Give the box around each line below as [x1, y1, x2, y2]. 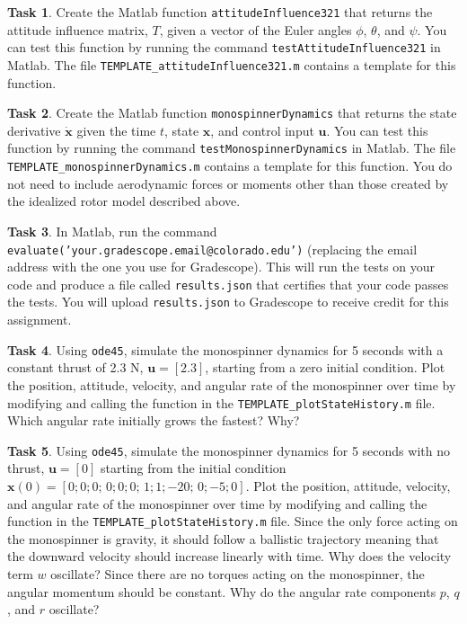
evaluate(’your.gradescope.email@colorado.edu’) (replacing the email [7, 239, 418, 258]
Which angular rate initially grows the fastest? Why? [7, 411, 300, 430]
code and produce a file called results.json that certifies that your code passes [7, 274, 449, 293]
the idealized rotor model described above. [7, 192, 241, 210]
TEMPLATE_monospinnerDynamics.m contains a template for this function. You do [7, 156, 453, 175]
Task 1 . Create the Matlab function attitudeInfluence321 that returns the [7, 3, 433, 21]
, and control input [210, 120, 314, 139]
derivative [7, 120, 61, 139]
